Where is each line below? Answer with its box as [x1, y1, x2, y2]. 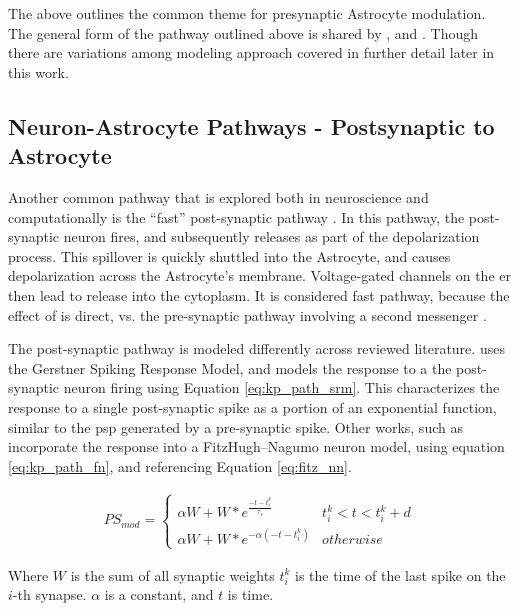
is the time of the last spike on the [294, 564, 506, 585]
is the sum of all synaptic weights [70, 564, 275, 585]
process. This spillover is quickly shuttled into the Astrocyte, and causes [8, 245, 451, 266]
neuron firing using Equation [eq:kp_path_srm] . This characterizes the [63, 377, 500, 398]
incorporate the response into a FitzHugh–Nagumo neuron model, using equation [8, 436, 505, 457]
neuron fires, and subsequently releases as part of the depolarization [63, 226, 480, 247]
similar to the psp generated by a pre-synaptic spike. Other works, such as [8, 416, 463, 437]
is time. [227, 584, 274, 605]
